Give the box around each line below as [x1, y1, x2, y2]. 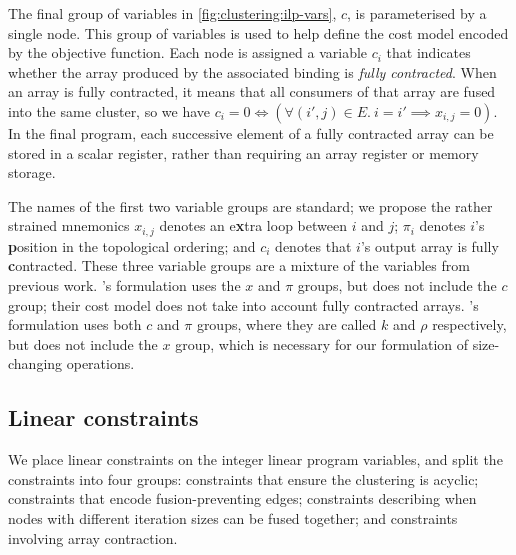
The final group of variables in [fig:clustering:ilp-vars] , [8, 3, 337, 23]
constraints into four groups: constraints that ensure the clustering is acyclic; [8, 468, 479, 489]
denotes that [275, 235, 352, 256]
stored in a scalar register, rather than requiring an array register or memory [8, 142, 479, 163]
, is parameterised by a [347, 3, 487, 23]
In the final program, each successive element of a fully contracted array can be [8, 122, 494, 143]
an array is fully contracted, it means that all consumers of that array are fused [8, 81, 496, 102]
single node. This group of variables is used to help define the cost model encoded [8, 22, 509, 43]
